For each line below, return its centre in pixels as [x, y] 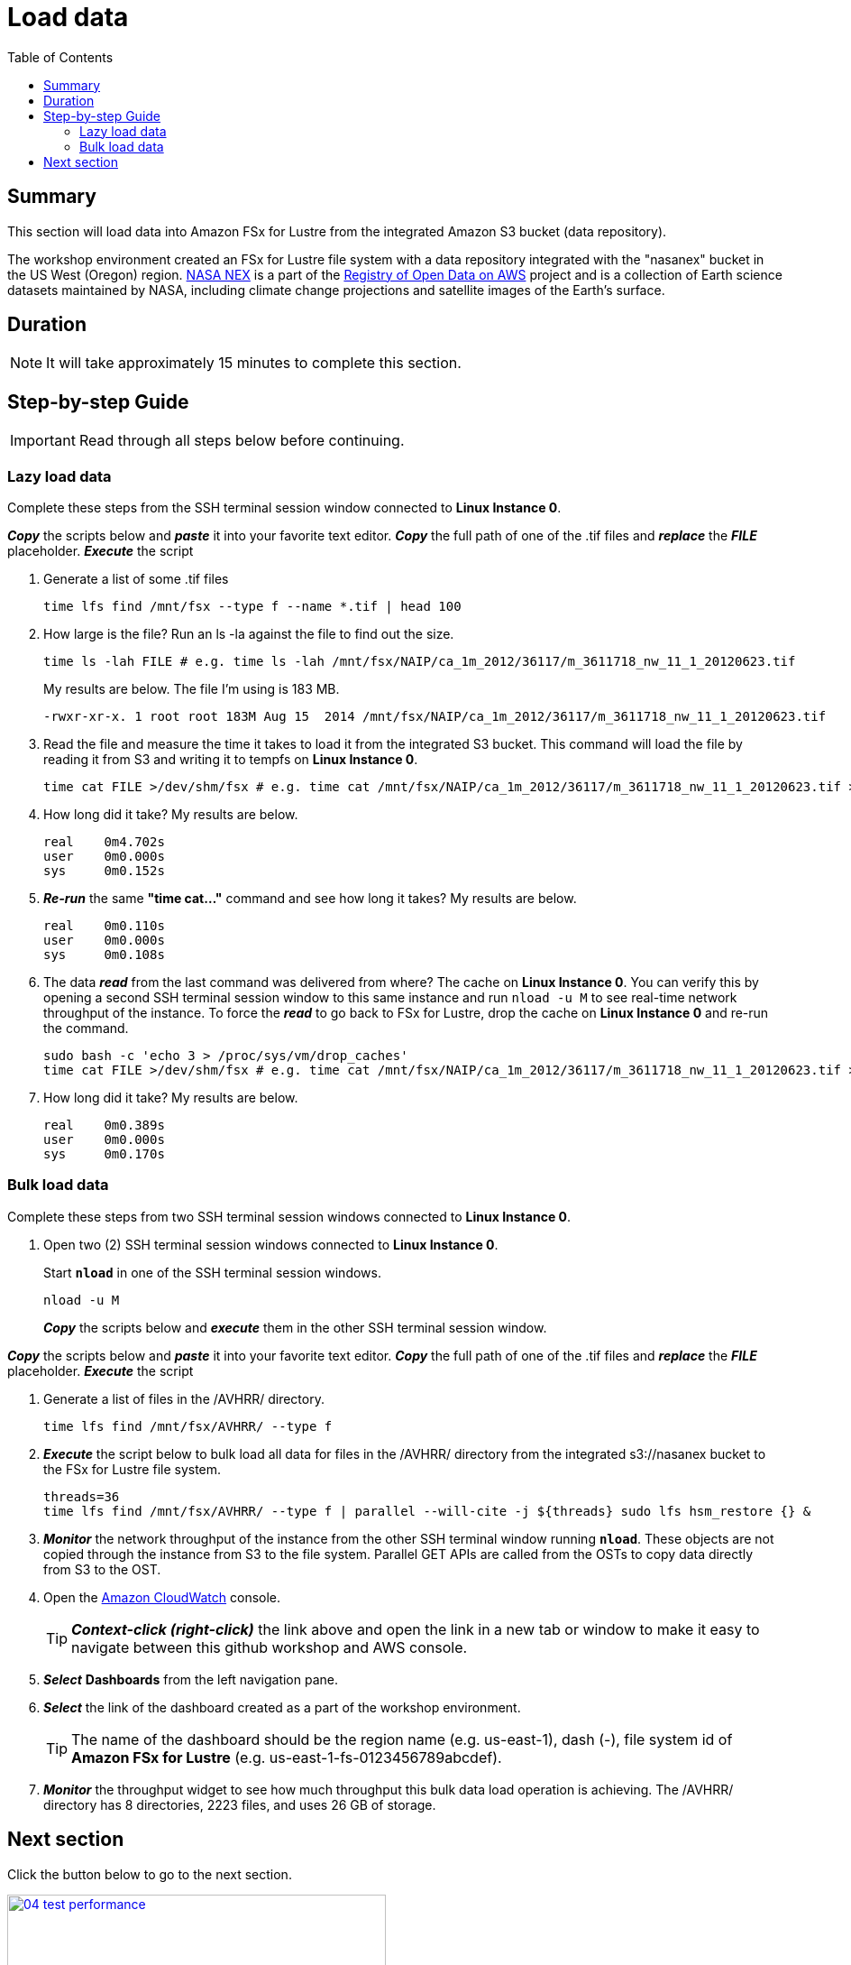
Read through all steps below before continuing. [242, 441]
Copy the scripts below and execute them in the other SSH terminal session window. [295, 1327]
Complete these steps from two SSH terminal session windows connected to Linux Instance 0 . [289, 1216]
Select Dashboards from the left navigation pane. [191, 1679]
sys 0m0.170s [104, 1154]
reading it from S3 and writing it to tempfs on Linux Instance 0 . [231, 760]
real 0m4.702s [104, 842]
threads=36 [82, 1496]
